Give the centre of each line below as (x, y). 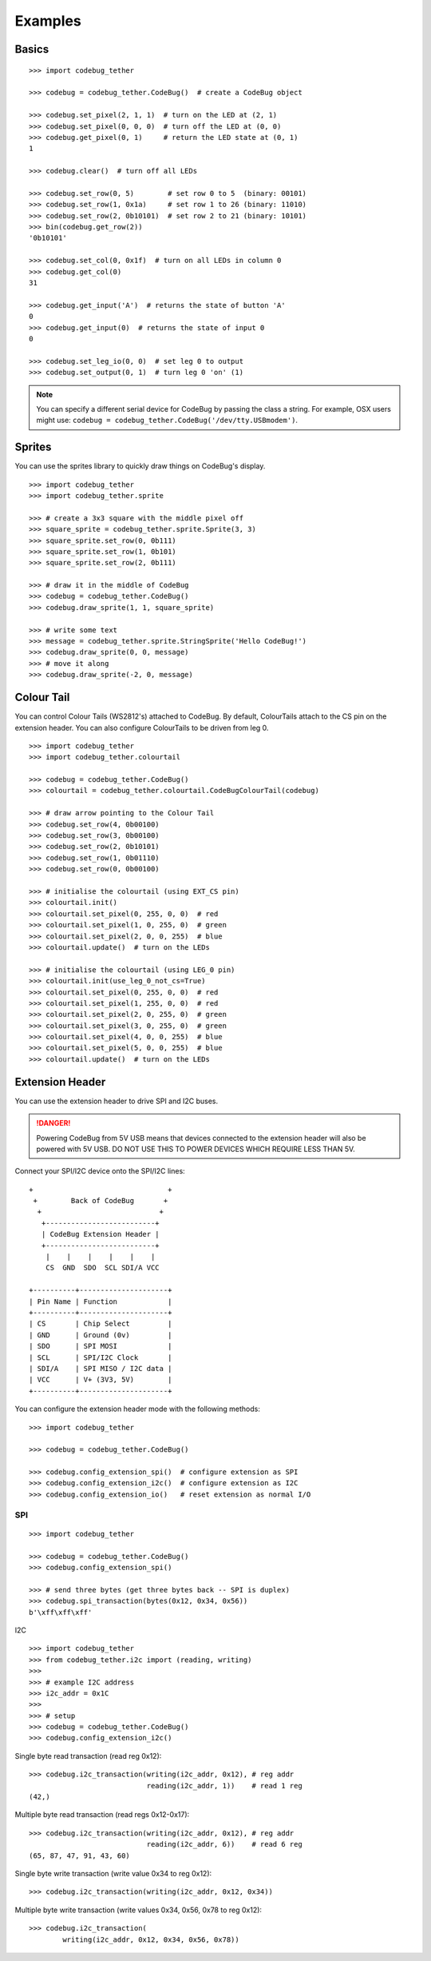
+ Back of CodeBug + (101, 1201)
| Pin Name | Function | (101, 1301)
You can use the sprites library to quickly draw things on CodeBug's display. (140, 466)
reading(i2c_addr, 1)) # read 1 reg (224, 1786)
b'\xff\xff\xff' (61, 1612)
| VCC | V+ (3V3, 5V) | (101, 1380)
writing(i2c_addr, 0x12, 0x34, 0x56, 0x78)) (151, 1939)
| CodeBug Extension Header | (100, 1234)
